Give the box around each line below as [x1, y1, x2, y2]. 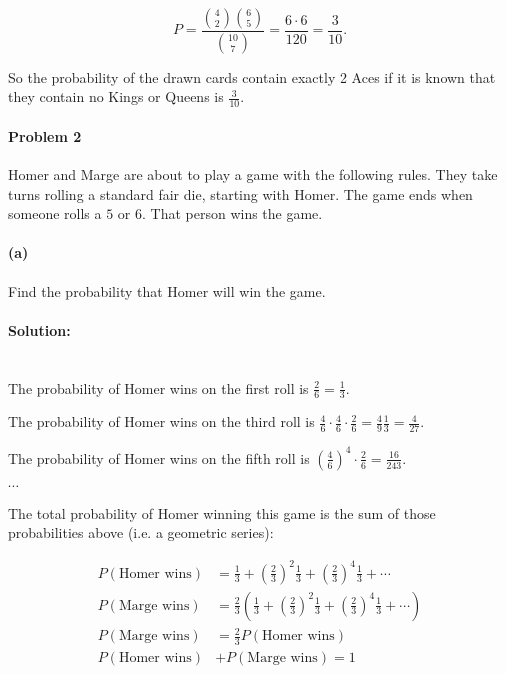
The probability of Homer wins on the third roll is [8, 411, 315, 432]
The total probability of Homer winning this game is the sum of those [8, 502, 436, 523]
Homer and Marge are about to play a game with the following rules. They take [8, 164, 498, 185]
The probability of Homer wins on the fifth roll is [8, 447, 310, 468]
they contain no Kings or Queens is [8, 86, 224, 107]
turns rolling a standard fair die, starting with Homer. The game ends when [8, 183, 473, 204]
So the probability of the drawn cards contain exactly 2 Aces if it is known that [8, 66, 496, 87]
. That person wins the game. [141, 203, 323, 224]
